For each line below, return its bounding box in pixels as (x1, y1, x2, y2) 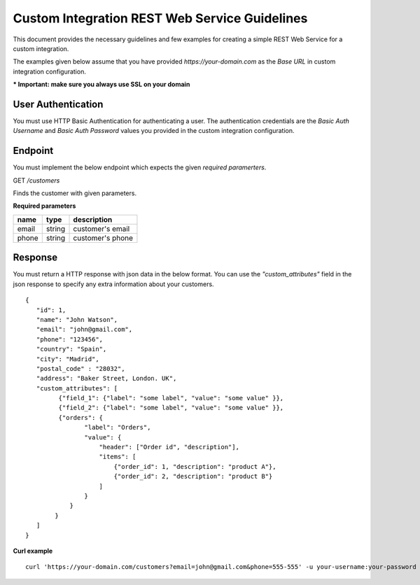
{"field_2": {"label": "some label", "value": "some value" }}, (58, 404, 284, 412)
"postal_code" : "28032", (36, 365, 125, 372)
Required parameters (13, 202, 76, 210)
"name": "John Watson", (36, 316, 118, 323)
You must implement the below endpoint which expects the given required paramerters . (13, 163, 267, 171)
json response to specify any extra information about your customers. (13, 280, 214, 288)
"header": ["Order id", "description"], (99, 443, 239, 451)
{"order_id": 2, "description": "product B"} (113, 472, 273, 481)
